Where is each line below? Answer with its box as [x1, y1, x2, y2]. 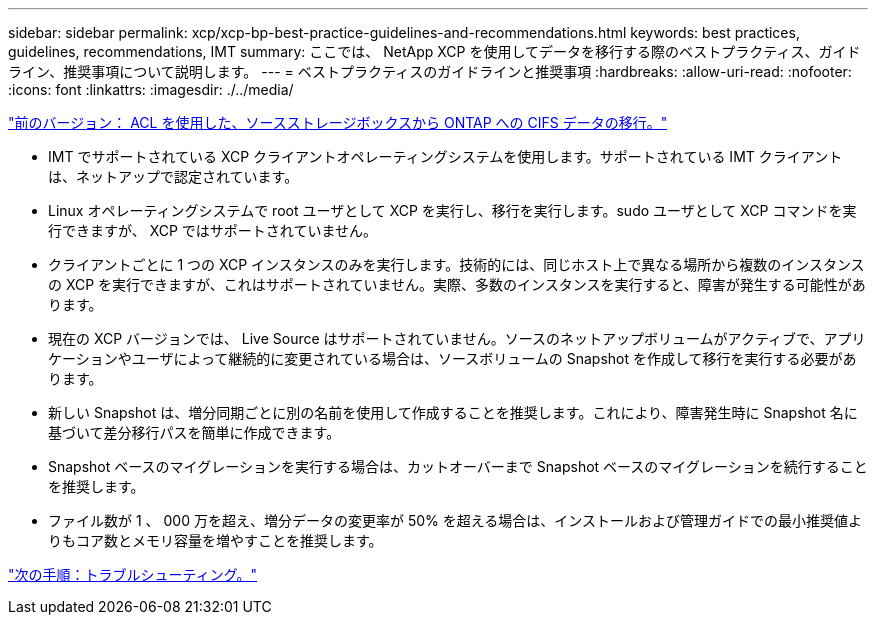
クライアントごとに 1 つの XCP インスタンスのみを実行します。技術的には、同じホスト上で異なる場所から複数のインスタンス [48, 256, 865, 273]
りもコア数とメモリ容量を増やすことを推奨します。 [48, 532, 383, 549]
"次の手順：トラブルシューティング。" [8, 566, 258, 583]
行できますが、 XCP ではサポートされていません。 [48, 222, 377, 239]
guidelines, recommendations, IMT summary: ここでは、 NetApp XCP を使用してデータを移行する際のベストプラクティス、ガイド [8, 43, 861, 60]
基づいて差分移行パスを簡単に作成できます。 [48, 424, 341, 441]
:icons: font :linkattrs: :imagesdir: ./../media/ [8, 81, 294, 98]
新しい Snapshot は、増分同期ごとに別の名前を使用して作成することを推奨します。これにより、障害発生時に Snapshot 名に [48, 404, 858, 421]
